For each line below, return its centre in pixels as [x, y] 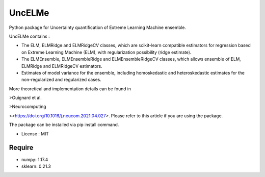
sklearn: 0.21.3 [36, 166]
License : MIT [35, 134]
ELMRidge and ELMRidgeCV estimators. [62, 66]
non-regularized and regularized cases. [61, 80]
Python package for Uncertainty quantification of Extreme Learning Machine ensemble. [97, 27]
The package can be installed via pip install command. [64, 125]
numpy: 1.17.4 [35, 159]
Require [21, 148]
